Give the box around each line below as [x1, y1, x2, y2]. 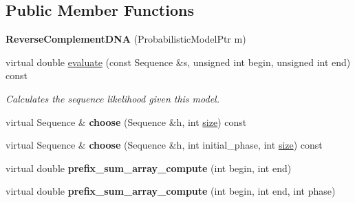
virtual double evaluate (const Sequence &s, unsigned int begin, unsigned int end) [6, 54, 351, 69]
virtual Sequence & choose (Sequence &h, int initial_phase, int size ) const [6, 138, 323, 152]
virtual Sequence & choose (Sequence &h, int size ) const [6, 114, 247, 129]
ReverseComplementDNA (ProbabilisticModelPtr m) [6, 32, 246, 46]
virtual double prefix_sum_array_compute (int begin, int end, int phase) [6, 184, 336, 198]
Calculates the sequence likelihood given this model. [6, 91, 219, 105]
